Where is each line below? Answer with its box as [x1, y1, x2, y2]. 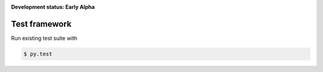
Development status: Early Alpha [11, 4, 95, 10]
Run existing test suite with [11, 35, 78, 42]
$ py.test [23, 51, 53, 57]
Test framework [11, 18, 72, 29]
